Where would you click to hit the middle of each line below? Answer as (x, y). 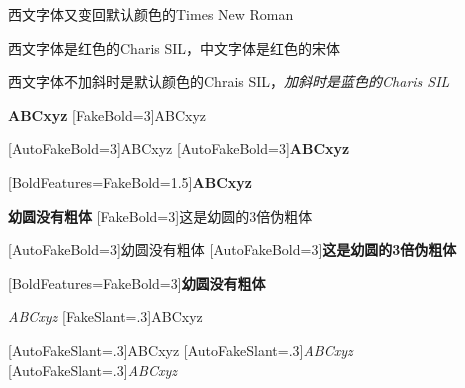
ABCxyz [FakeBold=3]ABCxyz (107, 114)
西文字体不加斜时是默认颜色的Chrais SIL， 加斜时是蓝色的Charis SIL (229, 81)
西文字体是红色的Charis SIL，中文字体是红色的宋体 (174, 47)
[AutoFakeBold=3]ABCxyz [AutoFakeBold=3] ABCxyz (179, 148)
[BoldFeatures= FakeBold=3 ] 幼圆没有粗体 (137, 282)
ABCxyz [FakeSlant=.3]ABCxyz (105, 316)
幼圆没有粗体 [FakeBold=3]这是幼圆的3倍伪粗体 (160, 215)
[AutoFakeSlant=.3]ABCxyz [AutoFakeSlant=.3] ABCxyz (180, 349)
